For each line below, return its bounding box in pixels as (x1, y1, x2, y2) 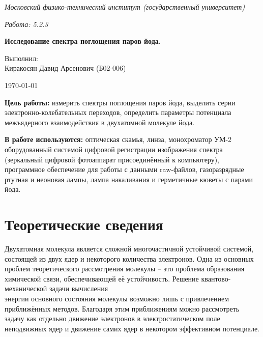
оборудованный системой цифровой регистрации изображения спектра (5, 144, 223, 154)
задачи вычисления (49, 283, 108, 294)
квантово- (201, 273, 231, 284)
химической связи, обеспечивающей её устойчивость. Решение (5, 273, 199, 284)
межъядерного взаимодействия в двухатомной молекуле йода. (5, 117, 195, 127)
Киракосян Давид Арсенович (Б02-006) (5, 63, 126, 73)
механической (5, 283, 47, 294)
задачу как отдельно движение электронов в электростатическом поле (5, 313, 220, 324)
